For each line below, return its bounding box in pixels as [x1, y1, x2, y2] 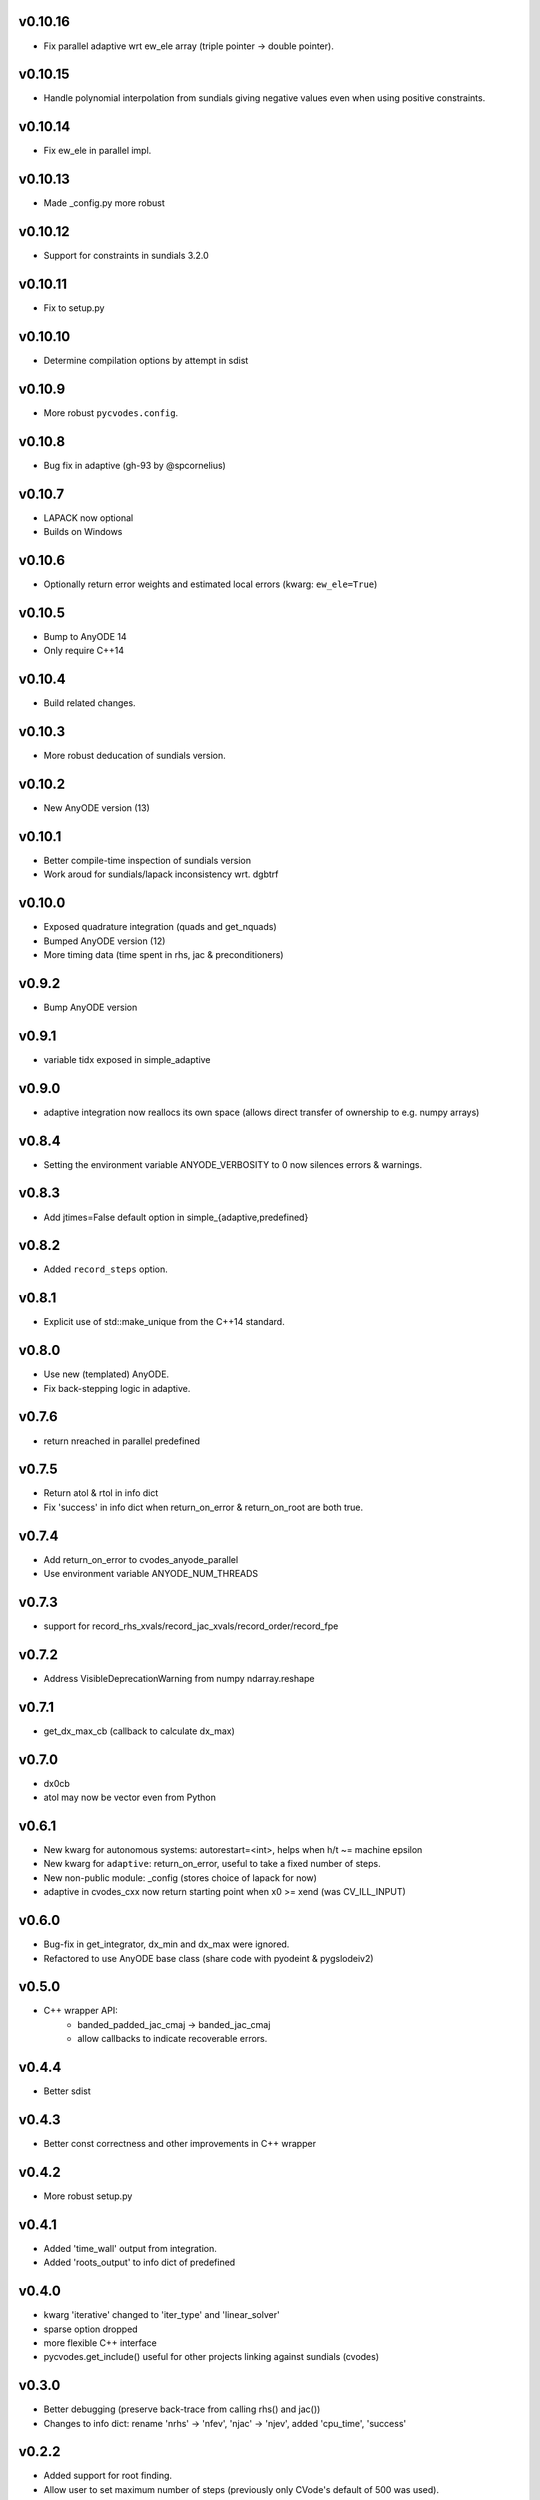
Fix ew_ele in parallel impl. [43, 145, 152, 157]
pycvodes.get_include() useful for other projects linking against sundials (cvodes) [43, 2351, 380, 2363]
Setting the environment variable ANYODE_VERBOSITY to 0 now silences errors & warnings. [43, 1158, 423, 1170]
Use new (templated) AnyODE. [43, 1368, 170, 1380]
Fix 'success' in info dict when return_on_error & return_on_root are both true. [43, 1501, 364, 1513]
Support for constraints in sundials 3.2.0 [43, 250, 209, 262]
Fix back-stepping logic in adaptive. [43, 1382, 191, 1394]
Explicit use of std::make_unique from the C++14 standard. [43, 1316, 285, 1328]
